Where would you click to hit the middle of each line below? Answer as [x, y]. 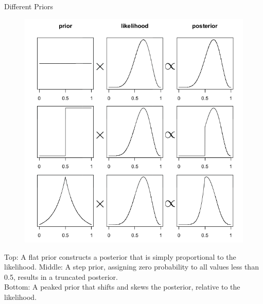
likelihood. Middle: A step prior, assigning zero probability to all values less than [131, 267]
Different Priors [29, 6]
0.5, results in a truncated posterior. [61, 276]
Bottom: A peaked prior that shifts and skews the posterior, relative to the [122, 287]
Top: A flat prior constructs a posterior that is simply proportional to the [120, 256]
